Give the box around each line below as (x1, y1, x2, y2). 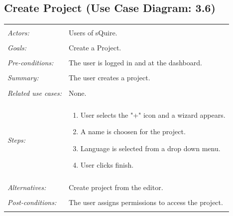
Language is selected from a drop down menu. (80, 143, 221, 153)
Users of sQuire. (68, 27, 117, 38)
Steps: (7, 135, 26, 145)
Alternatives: (7, 182, 46, 192)
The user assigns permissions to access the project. (68, 197, 223, 207)
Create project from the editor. (68, 182, 163, 192)
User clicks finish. (80, 160, 134, 170)
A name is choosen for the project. (80, 126, 186, 137)
